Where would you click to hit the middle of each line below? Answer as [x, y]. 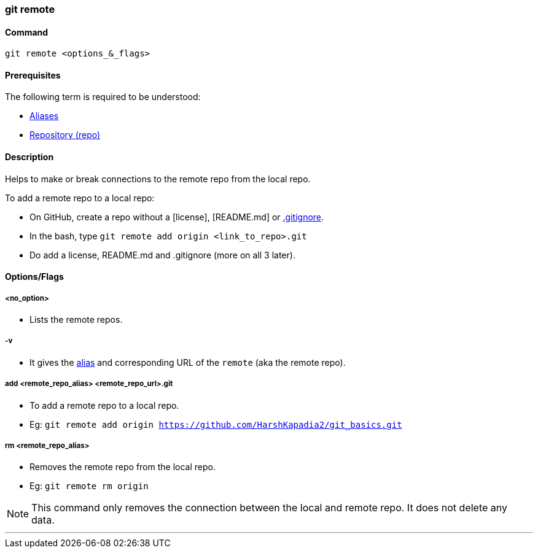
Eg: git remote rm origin [89, 486]
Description [29, 157]
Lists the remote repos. [76, 320]
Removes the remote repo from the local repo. [123, 467]
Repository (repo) [65, 135]
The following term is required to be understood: [103, 97]
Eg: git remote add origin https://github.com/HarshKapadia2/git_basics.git [216, 424]
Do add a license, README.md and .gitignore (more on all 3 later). [162, 255]
